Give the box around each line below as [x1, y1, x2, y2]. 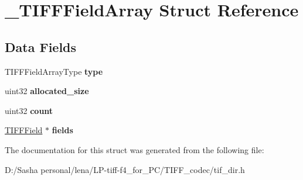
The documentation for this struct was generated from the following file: [5, 143, 264, 155]
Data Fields [5, 37, 77, 56]
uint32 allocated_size [5, 85, 89, 97]
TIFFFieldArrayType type [5, 65, 103, 77]
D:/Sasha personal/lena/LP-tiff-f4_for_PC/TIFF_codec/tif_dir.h [5, 163, 245, 175]
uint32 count [5, 104, 53, 116]
